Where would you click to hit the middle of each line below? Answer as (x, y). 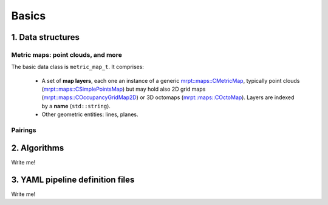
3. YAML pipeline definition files (73, 179)
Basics (29, 16)
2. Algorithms (38, 148)
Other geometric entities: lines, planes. (90, 114)
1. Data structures (46, 37)
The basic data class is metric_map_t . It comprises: (77, 67)
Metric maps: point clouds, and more (67, 54)
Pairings (24, 130)
